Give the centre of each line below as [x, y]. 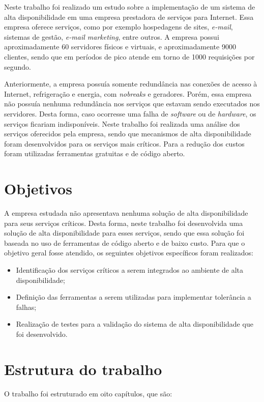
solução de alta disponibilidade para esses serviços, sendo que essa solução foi [124, 233]
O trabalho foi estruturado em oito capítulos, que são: [88, 393]
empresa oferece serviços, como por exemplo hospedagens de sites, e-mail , [119, 27]
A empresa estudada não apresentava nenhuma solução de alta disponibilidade [126, 213]
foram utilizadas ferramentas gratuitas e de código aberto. [95, 153]
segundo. [18, 66]
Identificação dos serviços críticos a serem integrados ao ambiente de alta [130, 270]
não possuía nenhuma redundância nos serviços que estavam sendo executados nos [132, 104]
